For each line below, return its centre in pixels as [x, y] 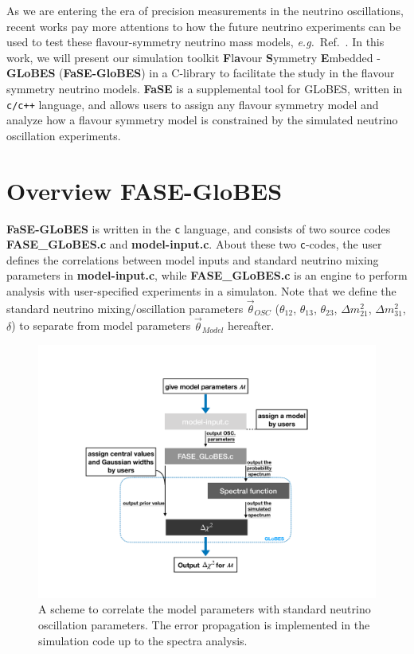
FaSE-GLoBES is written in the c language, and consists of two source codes [199, 228]
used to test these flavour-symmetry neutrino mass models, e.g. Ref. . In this [195, 42]
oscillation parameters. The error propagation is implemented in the [204, 625]
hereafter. [251, 325]
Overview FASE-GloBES [145, 190]
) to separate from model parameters [101, 325]
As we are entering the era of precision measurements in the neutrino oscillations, [205, 10]
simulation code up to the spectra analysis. [143, 640]
